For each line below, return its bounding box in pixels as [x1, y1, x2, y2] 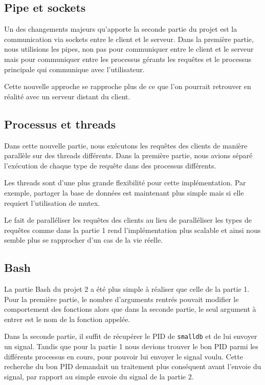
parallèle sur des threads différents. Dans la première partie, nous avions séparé [4, 150, 253, 161]
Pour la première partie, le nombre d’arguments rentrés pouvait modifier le [4, 293, 239, 304]
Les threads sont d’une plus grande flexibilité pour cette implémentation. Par [4, 177, 246, 188]
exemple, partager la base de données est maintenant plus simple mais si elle [4, 187, 244, 198]
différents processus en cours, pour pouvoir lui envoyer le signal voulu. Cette [4, 351, 243, 361]
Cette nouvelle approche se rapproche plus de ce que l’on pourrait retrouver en [4, 81, 251, 92]
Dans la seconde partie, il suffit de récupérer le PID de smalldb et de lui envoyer [4, 331, 257, 341]
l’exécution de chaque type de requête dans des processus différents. [4, 160, 216, 170]
